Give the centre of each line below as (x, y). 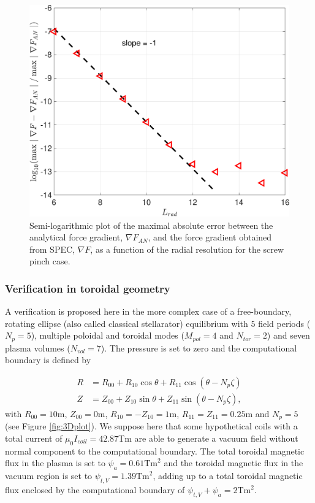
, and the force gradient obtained (210, 237)
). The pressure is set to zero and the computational (199, 347)
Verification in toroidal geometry (88, 288)
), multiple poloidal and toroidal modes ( (108, 335)
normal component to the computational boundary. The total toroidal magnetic (155, 451)
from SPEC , (52, 249)
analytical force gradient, (76, 237)
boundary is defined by (48, 360)
